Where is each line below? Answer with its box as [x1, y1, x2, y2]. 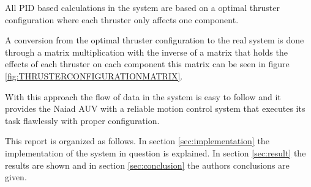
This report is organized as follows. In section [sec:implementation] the [5, 134, 269, 147]
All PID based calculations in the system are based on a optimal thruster [5, 1, 280, 13]
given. [5, 170, 27, 183]
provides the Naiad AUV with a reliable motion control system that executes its [5, 102, 305, 115]
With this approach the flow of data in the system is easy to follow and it [5, 90, 281, 103]
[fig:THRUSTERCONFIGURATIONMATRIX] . [5, 69, 183, 82]
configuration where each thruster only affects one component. [5, 13, 239, 26]
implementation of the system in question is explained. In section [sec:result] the [5, 146, 306, 159]
